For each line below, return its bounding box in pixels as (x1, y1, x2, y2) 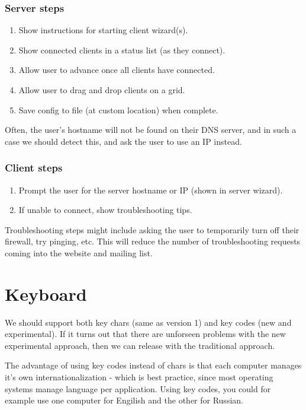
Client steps (5, 160, 63, 175)
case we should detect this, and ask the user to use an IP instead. (5, 135, 242, 147)
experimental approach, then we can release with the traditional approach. (5, 339, 275, 351)
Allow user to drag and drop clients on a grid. (18, 84, 185, 96)
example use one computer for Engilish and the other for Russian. (5, 394, 243, 406)
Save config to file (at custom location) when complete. (18, 103, 218, 116)
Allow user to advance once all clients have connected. (18, 63, 215, 76)
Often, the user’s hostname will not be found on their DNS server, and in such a (5, 123, 297, 136)
